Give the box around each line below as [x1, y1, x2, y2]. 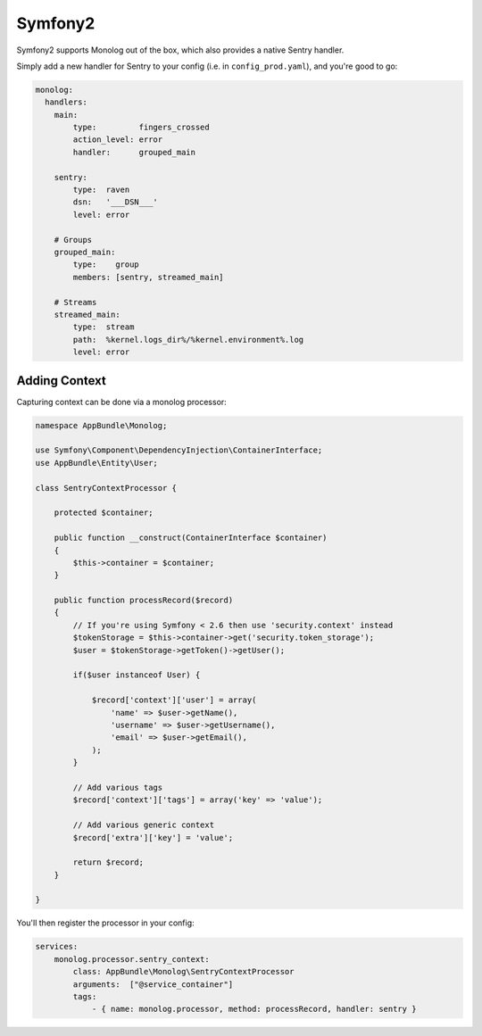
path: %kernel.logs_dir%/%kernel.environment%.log [72, 335, 304, 344]
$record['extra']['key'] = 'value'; [72, 833, 234, 842]
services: [35, 941, 79, 952]
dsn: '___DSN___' [72, 197, 158, 207]
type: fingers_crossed [72, 122, 210, 133]
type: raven [72, 185, 130, 195]
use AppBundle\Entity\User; [35, 458, 158, 468]
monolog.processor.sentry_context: [54, 954, 210, 964]
